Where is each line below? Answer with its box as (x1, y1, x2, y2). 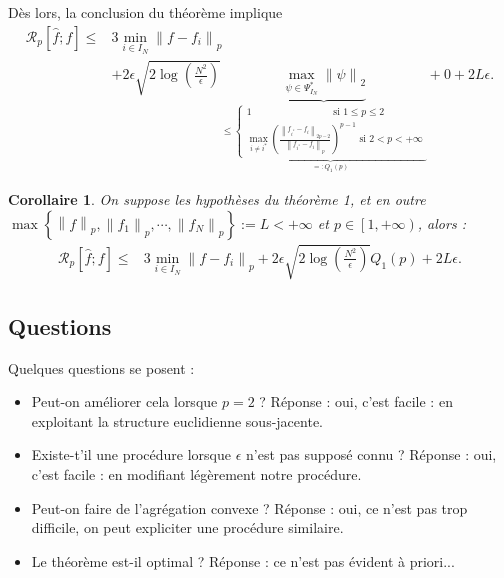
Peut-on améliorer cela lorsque (31, 391, 218, 412)
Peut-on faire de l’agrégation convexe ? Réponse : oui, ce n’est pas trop (31, 497, 468, 518)
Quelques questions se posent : (8, 357, 195, 378)
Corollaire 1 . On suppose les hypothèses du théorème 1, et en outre (8, 189, 426, 210)
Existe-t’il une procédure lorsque (31, 444, 232, 465)
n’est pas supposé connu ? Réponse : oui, (246, 444, 497, 465)
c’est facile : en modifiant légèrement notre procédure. (31, 464, 362, 485)
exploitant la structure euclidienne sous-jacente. (31, 410, 323, 431)
